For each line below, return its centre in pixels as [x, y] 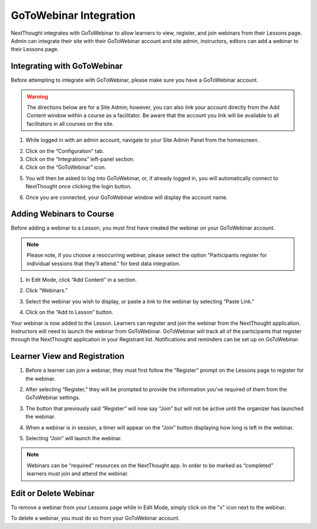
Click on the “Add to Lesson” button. [70, 312]
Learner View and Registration [68, 356]
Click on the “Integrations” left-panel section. [80, 159]
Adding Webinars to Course [63, 214]
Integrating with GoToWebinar [67, 66]
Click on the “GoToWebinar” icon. [66, 167]
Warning [37, 97]
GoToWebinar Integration [73, 15]
